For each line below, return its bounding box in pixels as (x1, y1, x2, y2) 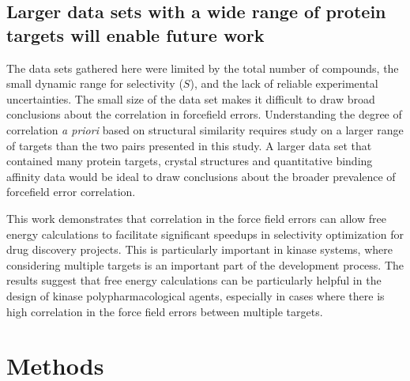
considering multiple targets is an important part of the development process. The (6, 256, 404, 273)
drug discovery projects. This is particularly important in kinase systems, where (6, 241, 393, 258)
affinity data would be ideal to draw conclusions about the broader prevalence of (6, 168, 396, 184)
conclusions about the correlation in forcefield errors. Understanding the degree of (6, 106, 402, 123)
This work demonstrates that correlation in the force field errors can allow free (6, 209, 386, 226)
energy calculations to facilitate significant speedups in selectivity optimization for (6, 225, 404, 242)
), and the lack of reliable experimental (190, 75, 378, 92)
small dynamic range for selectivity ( (6, 75, 183, 92)
